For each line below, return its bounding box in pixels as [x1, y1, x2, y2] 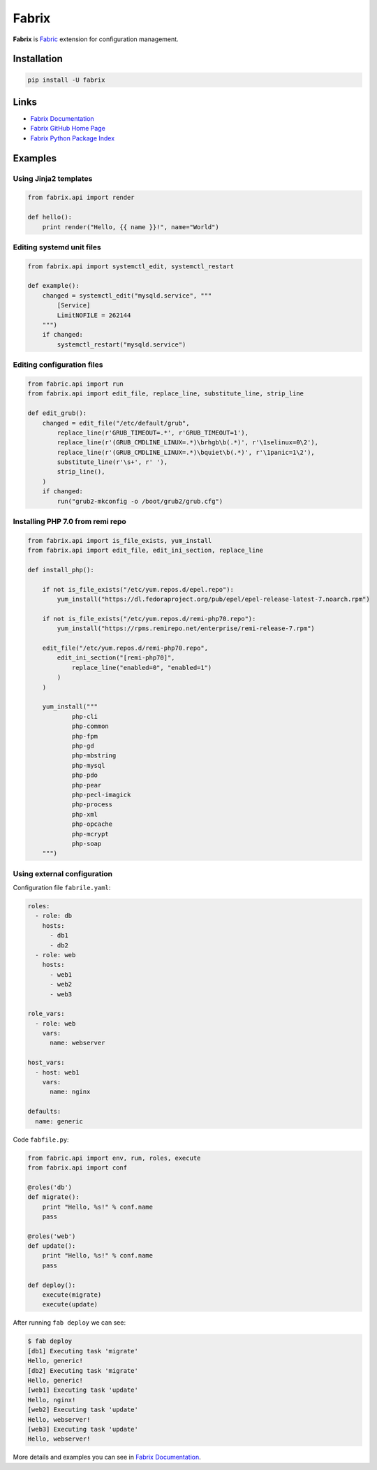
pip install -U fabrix [27, 75, 105, 84]
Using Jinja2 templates [13, 173, 93, 183]
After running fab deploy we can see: [13, 1318, 126, 1327]
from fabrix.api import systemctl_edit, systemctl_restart [27, 262, 234, 270]
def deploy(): [27, 1281, 76, 1289]
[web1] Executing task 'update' [27, 1386, 139, 1394]
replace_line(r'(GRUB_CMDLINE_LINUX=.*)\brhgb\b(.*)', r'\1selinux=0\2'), [57, 439, 319, 446]
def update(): [27, 1242, 76, 1250]
